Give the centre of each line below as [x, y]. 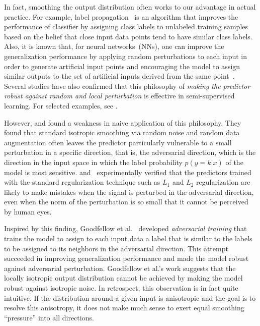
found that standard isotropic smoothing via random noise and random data [122, 132]
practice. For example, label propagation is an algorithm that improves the [121, 16]
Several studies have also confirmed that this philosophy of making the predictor [127, 86]
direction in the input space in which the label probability [93, 162]
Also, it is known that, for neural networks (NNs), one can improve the [114, 46]
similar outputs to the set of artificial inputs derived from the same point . [119, 76]
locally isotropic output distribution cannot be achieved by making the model [123, 278]
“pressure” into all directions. [49, 317]
